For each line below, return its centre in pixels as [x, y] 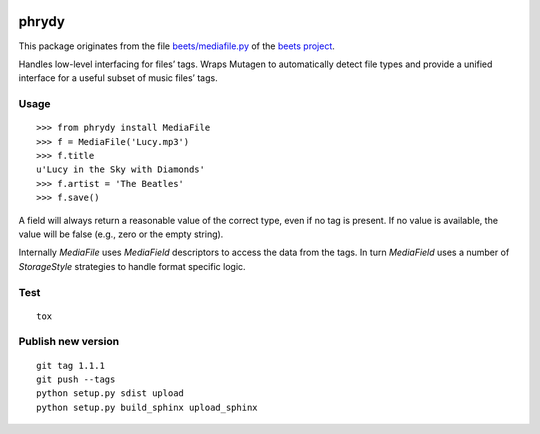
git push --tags [76, 379]
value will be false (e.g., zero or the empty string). [121, 234]
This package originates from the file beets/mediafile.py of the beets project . [176, 46]
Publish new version [69, 342]
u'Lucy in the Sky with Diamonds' [120, 169]
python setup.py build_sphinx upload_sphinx [147, 407]
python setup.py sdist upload [110, 393]
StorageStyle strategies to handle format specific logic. [132, 266]
